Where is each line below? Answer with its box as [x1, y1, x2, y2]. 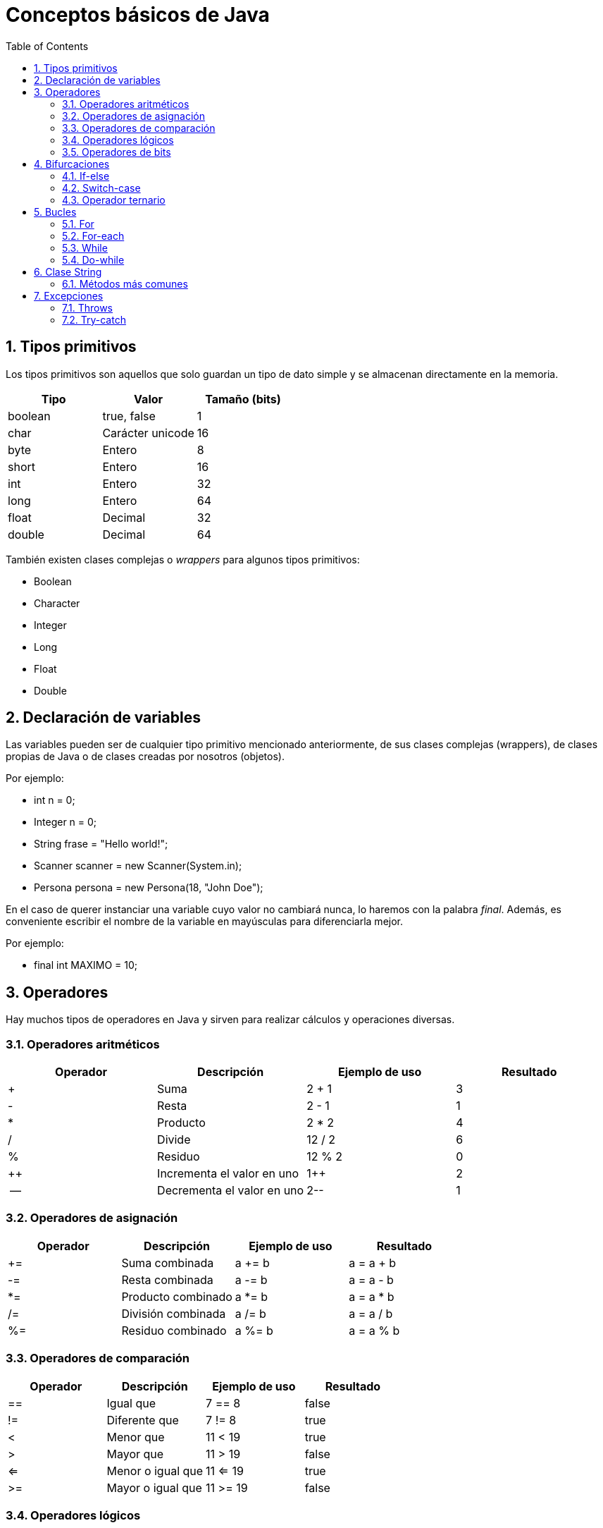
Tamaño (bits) [205, 391, 281, 406]
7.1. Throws [62, 301, 113, 314]
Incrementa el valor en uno [157, 1166, 299, 1181]
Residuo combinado [121, 1323, 227, 1338]
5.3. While [62, 241, 108, 254]
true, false [102, 408, 156, 423]
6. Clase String [34, 265, 102, 278]
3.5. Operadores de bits [62, 145, 171, 158]
